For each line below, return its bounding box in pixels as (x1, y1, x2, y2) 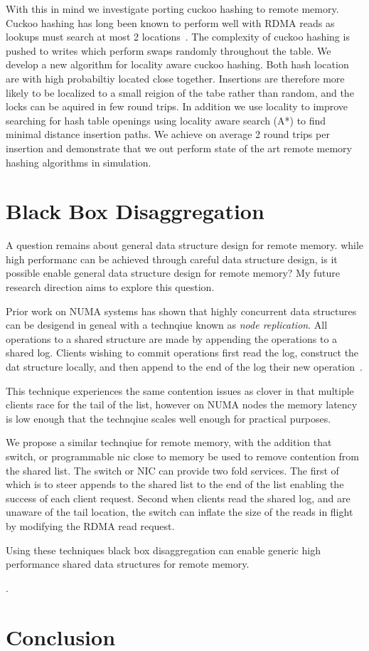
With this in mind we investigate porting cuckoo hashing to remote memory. (6, 1, 339, 16)
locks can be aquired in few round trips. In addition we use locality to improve (6, 99, 348, 114)
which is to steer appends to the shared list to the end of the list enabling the (6, 477, 344, 492)
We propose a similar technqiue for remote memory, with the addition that (6, 435, 332, 450)
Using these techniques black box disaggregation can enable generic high (6, 542, 321, 557)
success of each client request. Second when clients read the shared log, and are (6, 490, 351, 505)
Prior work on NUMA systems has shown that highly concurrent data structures (6, 303, 357, 318)
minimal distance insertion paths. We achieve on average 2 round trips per (6, 127, 330, 142)
